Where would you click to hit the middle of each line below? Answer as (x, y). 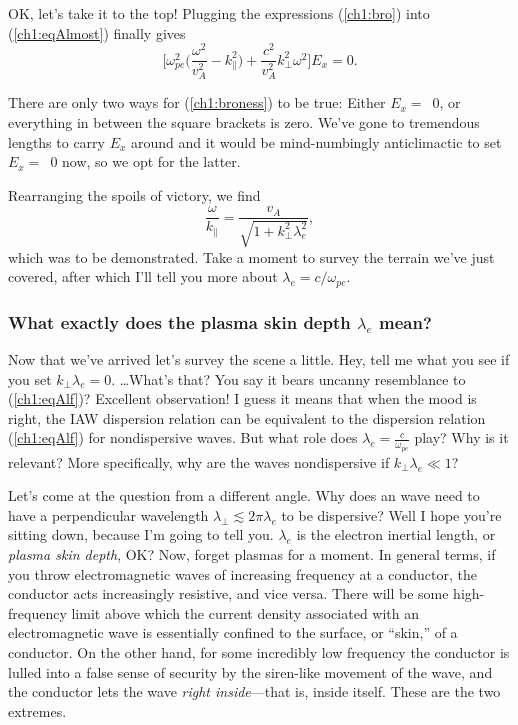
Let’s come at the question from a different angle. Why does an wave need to (244, 495)
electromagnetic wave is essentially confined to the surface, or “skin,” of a (233, 632)
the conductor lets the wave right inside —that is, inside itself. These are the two (254, 691)
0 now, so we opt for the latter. (145, 161)
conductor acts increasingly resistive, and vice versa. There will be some (228, 593)
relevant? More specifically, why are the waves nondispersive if (199, 461)
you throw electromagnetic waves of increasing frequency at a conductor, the (242, 573)
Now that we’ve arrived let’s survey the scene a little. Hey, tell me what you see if (259, 359)
